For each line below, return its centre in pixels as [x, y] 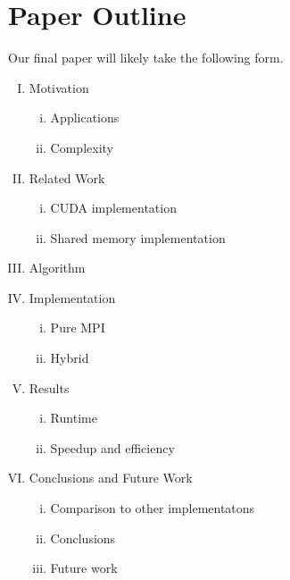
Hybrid [70, 358]
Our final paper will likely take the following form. [146, 58]
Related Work [67, 177]
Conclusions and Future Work [111, 478]
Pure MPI [78, 328]
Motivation [59, 87]
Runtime [74, 418]
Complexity [82, 147]
